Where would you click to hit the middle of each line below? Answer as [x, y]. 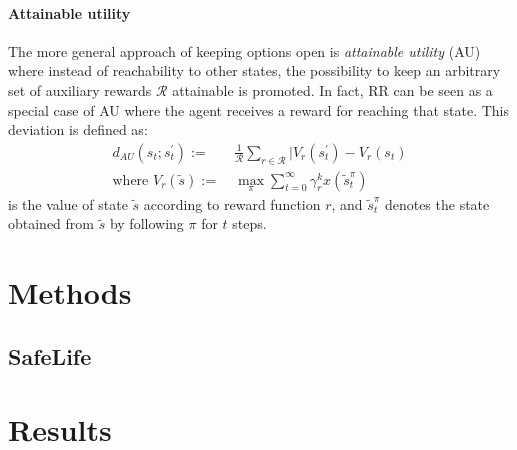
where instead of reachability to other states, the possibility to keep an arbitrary [254, 70]
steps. [249, 223]
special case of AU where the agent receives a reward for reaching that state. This [259, 109]
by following [146, 223]
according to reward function [232, 203]
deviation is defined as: [78, 129]
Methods [70, 292]
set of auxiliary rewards [80, 89]
